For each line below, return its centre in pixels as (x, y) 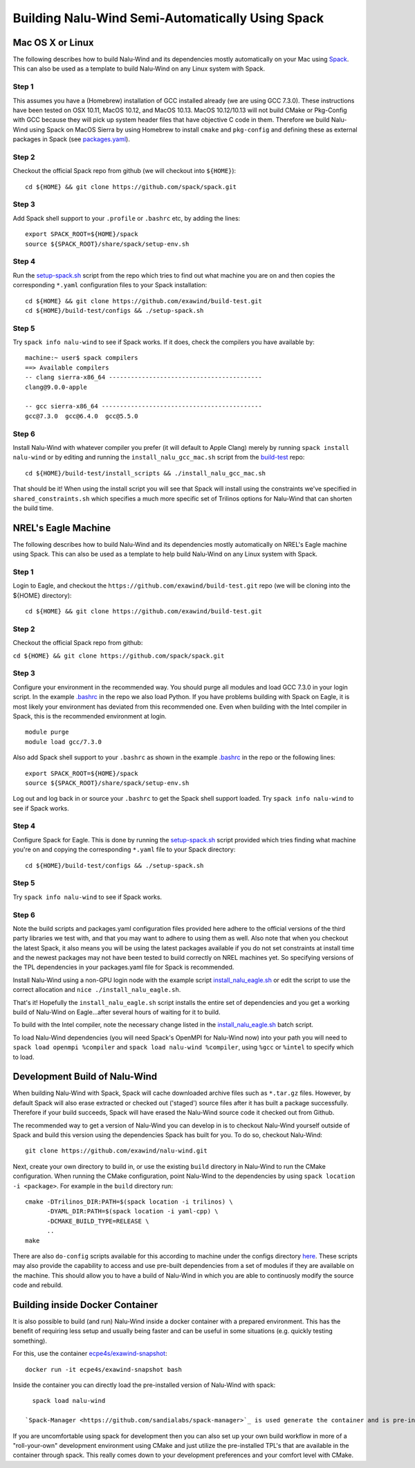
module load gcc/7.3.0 (64, 742)
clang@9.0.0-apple (56, 387)
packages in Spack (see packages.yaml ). (72, 139)
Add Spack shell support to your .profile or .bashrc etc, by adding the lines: (127, 218)
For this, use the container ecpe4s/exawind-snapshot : (90, 1354)
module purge (47, 732)
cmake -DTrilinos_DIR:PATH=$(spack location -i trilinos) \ (129, 1202)
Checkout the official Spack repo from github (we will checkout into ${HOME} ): (124, 171)
